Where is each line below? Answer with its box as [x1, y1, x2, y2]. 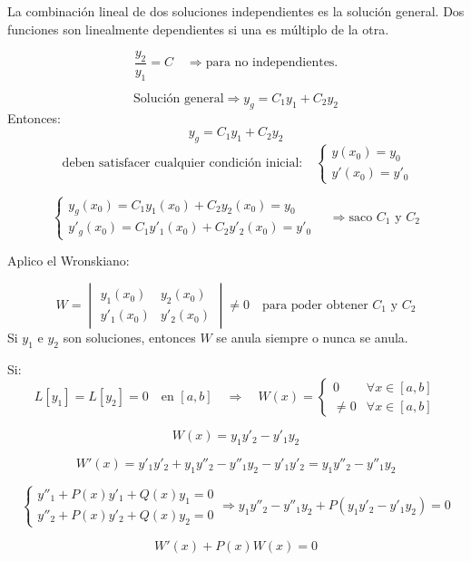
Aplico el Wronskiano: [7, 251, 130, 270]
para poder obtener [261, 298, 368, 312]
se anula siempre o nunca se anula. [216, 327, 408, 346]
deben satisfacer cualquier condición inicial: [62, 156, 303, 169]
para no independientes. [205, 56, 339, 70]
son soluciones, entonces [63, 327, 196, 346]
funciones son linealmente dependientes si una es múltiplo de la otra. [7, 19, 389, 38]
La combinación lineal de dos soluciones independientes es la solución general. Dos [7, 2, 465, 20]
